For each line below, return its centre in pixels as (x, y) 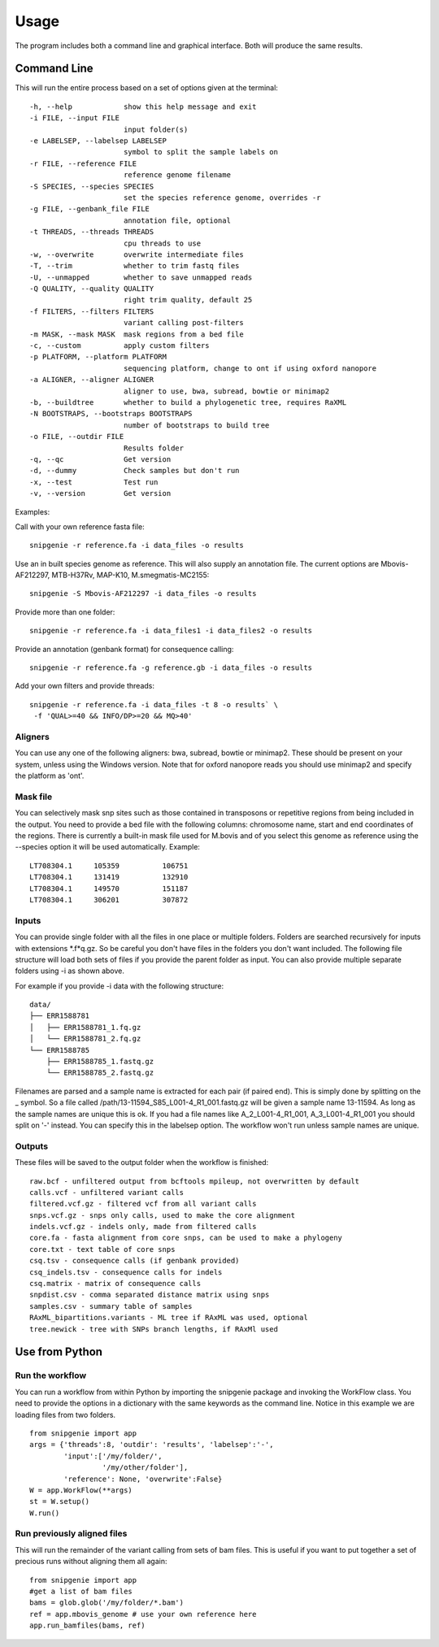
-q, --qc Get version (100, 459)
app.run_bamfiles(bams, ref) (87, 1625)
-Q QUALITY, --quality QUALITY (92, 289)
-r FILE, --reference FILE (83, 163)
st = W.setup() (60, 1501)
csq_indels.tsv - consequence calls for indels (126, 1272)
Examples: (33, 511)
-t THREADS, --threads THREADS (92, 232)
